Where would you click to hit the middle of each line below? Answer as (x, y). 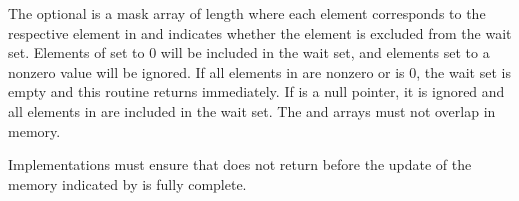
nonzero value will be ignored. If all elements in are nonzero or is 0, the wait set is (259, 71)
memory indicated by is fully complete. (127, 183)
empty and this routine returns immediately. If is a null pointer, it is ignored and (256, 91)
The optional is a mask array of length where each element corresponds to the (247, 13)
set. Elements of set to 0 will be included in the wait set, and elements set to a (249, 52)
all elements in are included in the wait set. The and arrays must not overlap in (252, 110)
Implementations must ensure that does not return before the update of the (240, 164)
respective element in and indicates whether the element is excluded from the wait (260, 32)
